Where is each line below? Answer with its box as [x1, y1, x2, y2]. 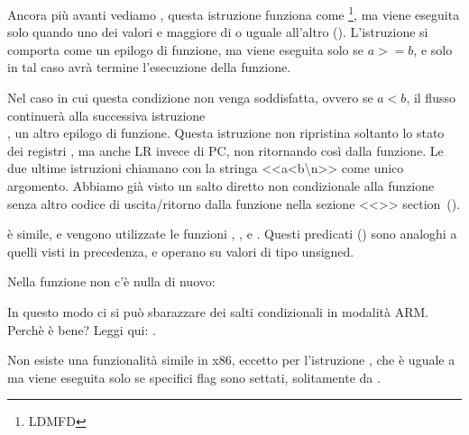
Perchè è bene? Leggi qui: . [7, 320, 156, 339]
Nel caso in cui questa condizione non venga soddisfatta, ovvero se [7, 88, 373, 107]
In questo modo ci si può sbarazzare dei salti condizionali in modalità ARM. [7, 302, 429, 321]
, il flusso [406, 88, 455, 107]
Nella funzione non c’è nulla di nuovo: [7, 272, 216, 291]
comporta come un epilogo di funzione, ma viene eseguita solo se [7, 40, 363, 59]
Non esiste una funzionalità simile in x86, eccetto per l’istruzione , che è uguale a [7, 350, 455, 369]
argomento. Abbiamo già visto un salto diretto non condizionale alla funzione [7, 177, 435, 195]
